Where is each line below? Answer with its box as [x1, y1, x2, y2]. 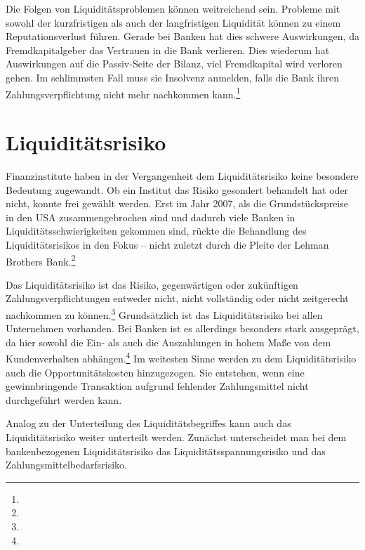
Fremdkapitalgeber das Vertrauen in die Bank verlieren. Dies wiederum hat [6, 42, 330, 57]
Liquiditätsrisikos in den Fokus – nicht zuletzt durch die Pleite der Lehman [6, 237, 329, 251]
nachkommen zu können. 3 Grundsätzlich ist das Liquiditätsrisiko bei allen [6, 305, 323, 322]
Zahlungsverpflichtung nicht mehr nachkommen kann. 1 [6, 84, 241, 101]
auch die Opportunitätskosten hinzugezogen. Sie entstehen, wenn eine [6, 365, 305, 379]
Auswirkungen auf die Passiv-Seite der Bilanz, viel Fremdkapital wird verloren [6, 56, 343, 71]
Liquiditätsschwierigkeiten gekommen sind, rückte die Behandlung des [6, 223, 307, 238]
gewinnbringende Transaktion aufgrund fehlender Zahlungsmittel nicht [6, 379, 309, 393]
